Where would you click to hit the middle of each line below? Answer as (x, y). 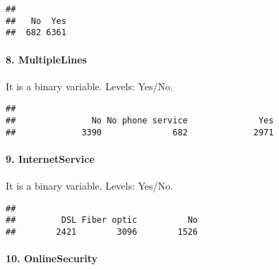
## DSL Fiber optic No (102, 220)
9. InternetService (50, 158)
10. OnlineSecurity (52, 258)
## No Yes (36, 21)
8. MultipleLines (46, 59)
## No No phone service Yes (140, 121)
